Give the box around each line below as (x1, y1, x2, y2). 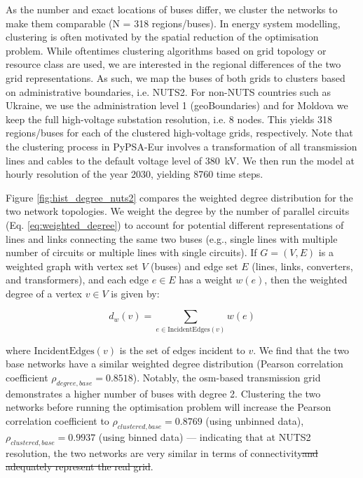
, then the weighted (264, 272, 348, 287)
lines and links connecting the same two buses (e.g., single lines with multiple (6, 231, 338, 246)
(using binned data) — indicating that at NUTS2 (98, 429, 311, 444)
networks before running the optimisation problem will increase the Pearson (6, 400, 331, 414)
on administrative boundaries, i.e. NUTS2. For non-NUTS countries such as (6, 84, 331, 99)
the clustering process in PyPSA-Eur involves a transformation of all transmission (6, 139, 357, 153)
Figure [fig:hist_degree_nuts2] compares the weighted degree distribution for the (6, 190, 353, 204)
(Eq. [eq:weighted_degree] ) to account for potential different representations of (6, 217, 344, 232)
